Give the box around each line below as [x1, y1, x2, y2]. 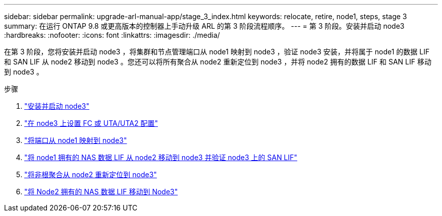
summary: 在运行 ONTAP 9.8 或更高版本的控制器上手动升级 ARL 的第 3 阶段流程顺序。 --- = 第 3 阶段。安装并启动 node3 [4, 22, 405, 30]
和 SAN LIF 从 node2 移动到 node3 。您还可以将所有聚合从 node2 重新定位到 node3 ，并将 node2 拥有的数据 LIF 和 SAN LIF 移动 [4, 57, 431, 66]
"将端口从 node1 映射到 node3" [24, 136, 127, 145]
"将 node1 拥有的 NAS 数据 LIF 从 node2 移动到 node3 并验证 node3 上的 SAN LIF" [24, 153, 298, 162]
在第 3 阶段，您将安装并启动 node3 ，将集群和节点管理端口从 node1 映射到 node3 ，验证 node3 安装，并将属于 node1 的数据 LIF [4, 47, 430, 56]
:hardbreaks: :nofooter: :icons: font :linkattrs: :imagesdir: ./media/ [4, 31, 220, 39]
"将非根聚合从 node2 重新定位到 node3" [24, 170, 157, 179]
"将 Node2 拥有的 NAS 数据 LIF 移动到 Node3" [24, 187, 178, 196]
